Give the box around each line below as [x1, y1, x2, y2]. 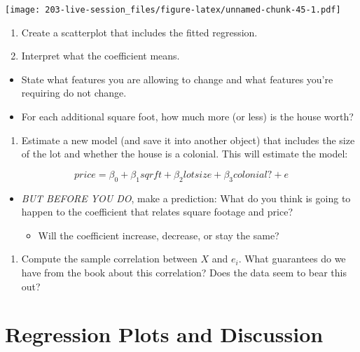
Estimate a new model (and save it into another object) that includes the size [21, 132, 355, 147]
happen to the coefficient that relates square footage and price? [21, 204, 293, 219]
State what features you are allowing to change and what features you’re [21, 71, 333, 86]
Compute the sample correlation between [21, 251, 198, 266]
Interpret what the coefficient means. [21, 48, 180, 63]
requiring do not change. [21, 85, 127, 100]
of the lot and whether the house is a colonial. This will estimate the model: [21, 146, 348, 161]
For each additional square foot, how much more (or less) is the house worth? [21, 109, 354, 124]
